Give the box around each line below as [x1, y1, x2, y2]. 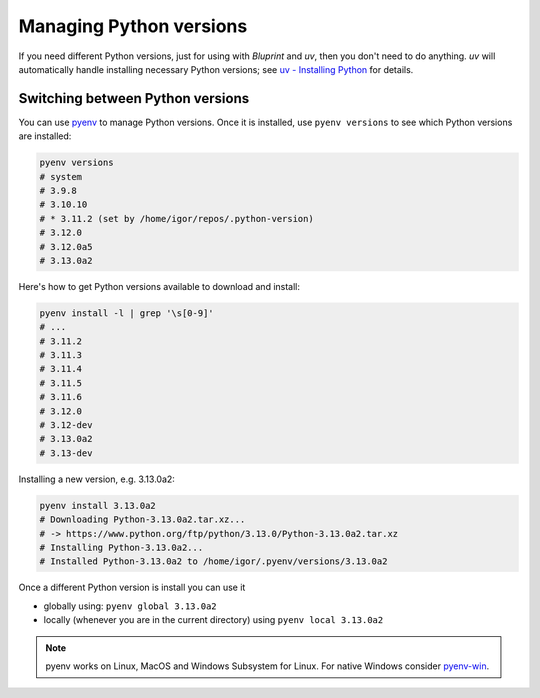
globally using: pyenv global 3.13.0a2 [43, 600, 217, 612]
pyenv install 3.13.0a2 [39, 500, 157, 511]
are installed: [18, 130, 72, 142]
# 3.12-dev [39, 420, 93, 431]
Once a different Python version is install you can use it [18, 581, 246, 594]
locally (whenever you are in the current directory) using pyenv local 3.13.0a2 [43, 614, 384, 626]
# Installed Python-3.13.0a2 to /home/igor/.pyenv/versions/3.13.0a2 [39, 556, 388, 567]
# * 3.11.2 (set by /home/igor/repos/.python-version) [39, 213, 314, 224]
